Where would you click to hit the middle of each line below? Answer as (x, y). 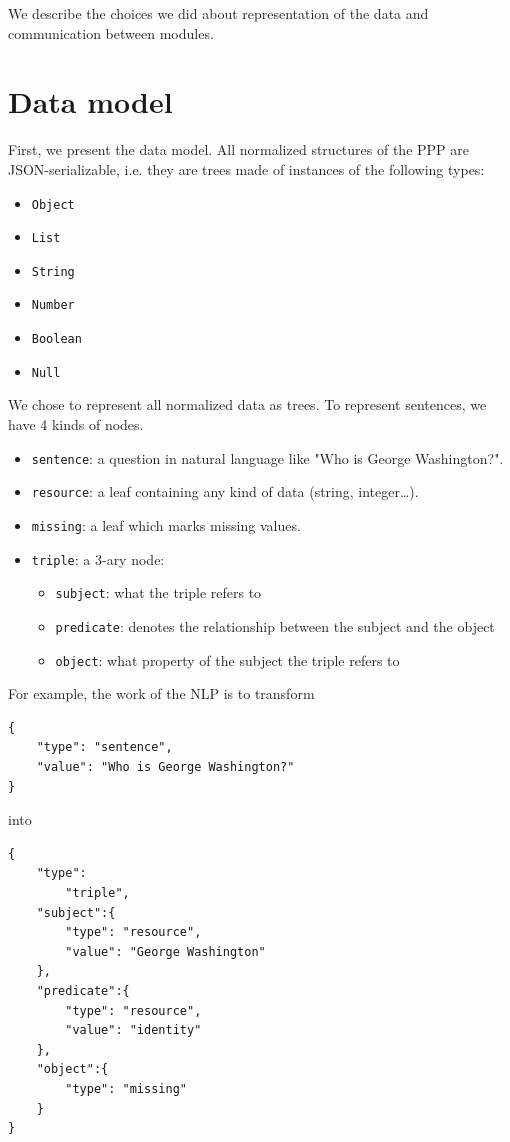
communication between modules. (111, 32)
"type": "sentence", (104, 747)
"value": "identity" (133, 1030)
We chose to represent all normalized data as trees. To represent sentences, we (247, 404)
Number (53, 305)
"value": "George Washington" (165, 951)
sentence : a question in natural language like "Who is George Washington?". (267, 457)
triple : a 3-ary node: (98, 558)
